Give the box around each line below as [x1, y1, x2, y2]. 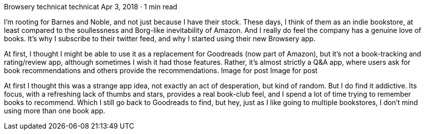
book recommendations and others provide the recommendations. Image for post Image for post [4, 66, 318, 75]
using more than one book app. [4, 107, 106, 115]
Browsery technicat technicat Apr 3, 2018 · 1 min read [4, 2, 177, 11]
